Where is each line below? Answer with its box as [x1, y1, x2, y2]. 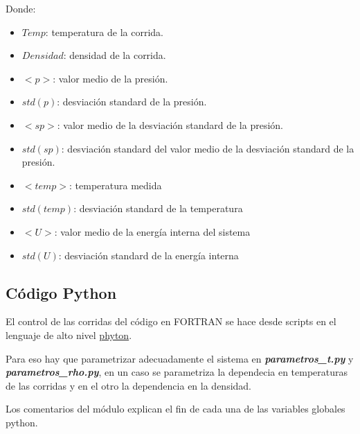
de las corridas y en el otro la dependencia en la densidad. [6, 378, 252, 392]
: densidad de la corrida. [63, 48, 166, 62]
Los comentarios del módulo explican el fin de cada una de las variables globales [6, 401, 345, 416]
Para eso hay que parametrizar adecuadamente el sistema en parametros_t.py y [6, 351, 354, 365]
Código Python [6, 281, 117, 303]
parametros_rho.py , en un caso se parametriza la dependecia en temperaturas [6, 365, 348, 379]
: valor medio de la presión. [53, 71, 168, 85]
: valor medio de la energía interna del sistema [54, 224, 251, 238]
